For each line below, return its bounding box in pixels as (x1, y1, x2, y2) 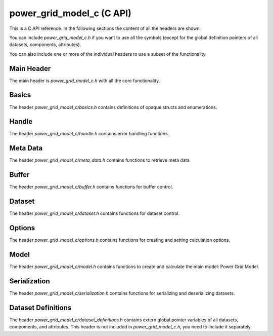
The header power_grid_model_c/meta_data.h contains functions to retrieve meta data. (9, 157, 191, 163)
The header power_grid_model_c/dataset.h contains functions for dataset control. (9, 210, 180, 216)
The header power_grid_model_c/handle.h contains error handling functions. (9, 131, 169, 137)
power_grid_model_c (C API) (9, 8, 131, 19)
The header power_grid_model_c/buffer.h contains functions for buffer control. (9, 184, 173, 190)
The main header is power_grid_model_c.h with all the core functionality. (9, 78, 160, 84)
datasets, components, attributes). (9, 42, 81, 48)
